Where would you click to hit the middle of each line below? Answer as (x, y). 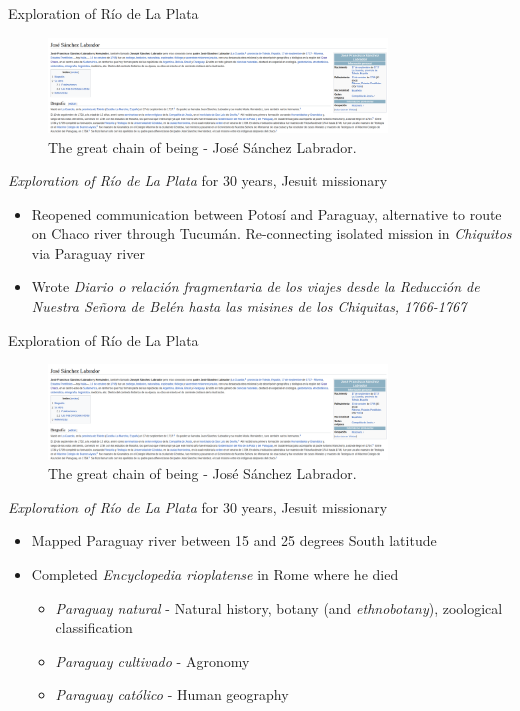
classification (94, 627)
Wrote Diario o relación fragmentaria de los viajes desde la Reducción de (255, 286)
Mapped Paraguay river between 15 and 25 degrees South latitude (234, 540)
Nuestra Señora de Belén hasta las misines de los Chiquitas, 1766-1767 (249, 306)
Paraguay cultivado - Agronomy (152, 660)
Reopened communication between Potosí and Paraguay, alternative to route (266, 213)
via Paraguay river (88, 252)
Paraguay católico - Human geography (172, 694)
